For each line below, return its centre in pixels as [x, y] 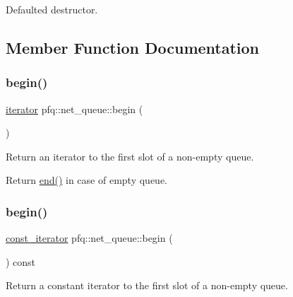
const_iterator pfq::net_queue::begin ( [89, 238]
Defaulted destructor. [52, 9]
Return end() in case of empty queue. [86, 180]
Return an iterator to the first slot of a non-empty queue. [130, 156]
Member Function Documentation [133, 47]
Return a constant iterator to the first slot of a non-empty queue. [147, 285]
